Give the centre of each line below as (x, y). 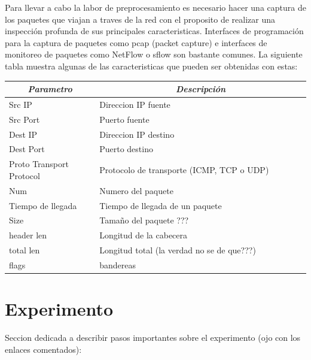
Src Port (25, 119)
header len (28, 235)
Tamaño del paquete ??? (144, 220)
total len (25, 250)
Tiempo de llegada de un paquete (161, 205)
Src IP (21, 104)
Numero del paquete (136, 190)
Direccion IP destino (137, 134)
